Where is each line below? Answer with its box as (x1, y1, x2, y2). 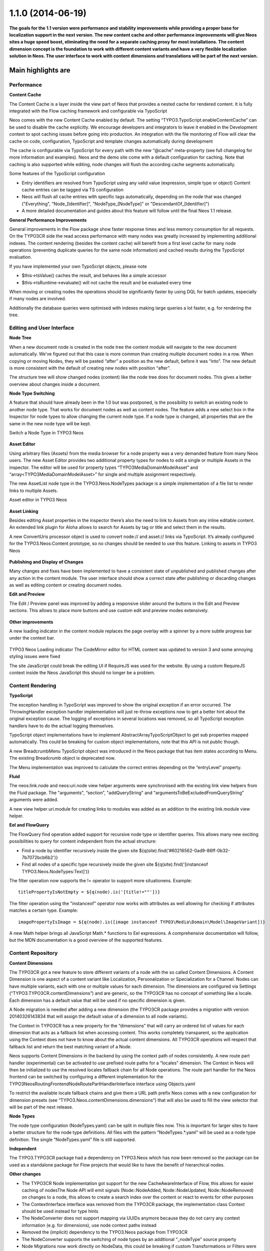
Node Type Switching (9, 390, 55, 396)
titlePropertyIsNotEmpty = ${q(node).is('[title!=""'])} (18, 889, 161, 895)
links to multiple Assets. (9, 487, 58, 493)
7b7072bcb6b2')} (21, 854, 58, 860)
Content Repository (9, 950, 58, 957)
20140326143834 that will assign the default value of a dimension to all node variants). (9, 1013, 188, 1019)
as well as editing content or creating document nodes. (9, 582, 123, 588)
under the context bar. (9, 635, 55, 641)
